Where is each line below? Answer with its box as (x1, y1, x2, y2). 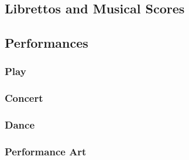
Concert (5, 91, 43, 105)
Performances (5, 34, 88, 52)
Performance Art (5, 144, 87, 159)
